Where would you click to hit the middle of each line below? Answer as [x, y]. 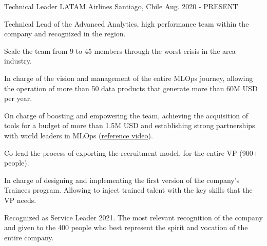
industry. [18, 61]
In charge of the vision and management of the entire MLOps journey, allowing [129, 78]
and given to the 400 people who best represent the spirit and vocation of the [126, 227]
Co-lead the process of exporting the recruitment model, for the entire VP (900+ [131, 152]
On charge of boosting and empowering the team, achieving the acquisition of [126, 115]
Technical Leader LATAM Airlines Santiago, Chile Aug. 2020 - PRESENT [121, 6]
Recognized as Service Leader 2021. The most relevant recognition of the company [133, 217]
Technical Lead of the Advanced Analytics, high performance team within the [127, 23]
